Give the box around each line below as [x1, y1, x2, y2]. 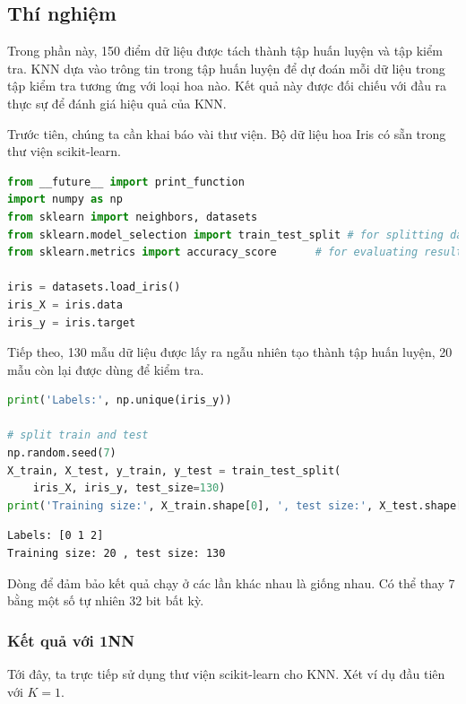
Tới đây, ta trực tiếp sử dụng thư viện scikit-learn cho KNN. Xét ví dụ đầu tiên [7, 665, 445, 683]
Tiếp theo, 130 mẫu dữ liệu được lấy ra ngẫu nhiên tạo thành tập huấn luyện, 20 [7, 343, 453, 361]
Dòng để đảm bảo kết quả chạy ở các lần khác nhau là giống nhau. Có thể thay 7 [7, 573, 455, 592]
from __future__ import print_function [7, 175, 245, 188]
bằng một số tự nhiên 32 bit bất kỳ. [7, 591, 204, 610]
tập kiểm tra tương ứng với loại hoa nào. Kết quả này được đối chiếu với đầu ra [7, 76, 447, 95]
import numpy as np [7, 193, 123, 206]
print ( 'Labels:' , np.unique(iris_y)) [7, 394, 232, 407]
